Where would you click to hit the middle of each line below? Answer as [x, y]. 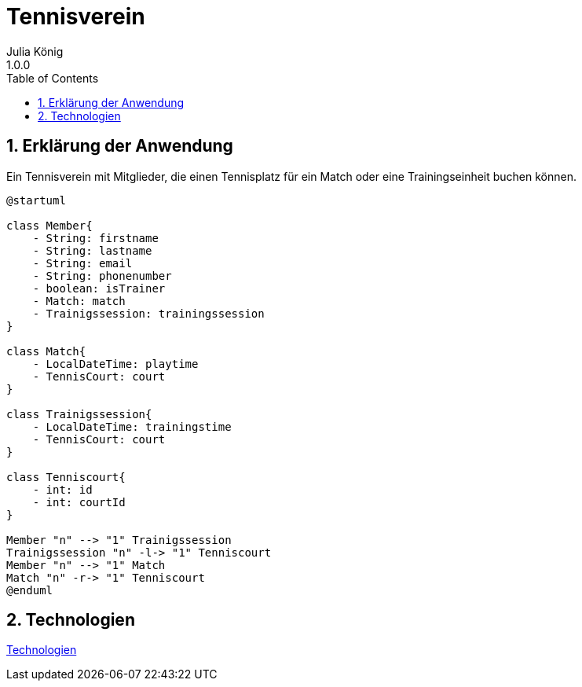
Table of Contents [53, 78]
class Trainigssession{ [79, 414]
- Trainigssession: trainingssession [148, 313]
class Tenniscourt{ [66, 477]
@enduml [30, 590]
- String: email [82, 263]
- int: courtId [79, 502]
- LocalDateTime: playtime [115, 364]
